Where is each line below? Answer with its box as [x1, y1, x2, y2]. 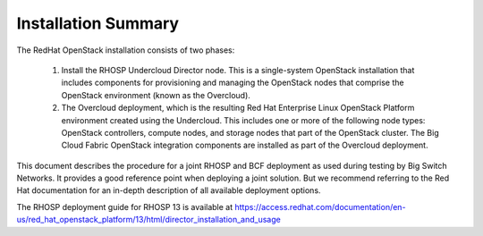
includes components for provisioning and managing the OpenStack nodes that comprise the [61, 77, 404, 88]
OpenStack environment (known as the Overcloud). [61, 89, 250, 100]
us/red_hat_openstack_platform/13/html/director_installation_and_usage [16, 215, 281, 225]
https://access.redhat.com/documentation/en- [233, 201, 406, 212]
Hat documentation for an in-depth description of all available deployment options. [16, 185, 321, 196]
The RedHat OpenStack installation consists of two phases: [16, 45, 235, 55]
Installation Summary [16, 13, 179, 33]
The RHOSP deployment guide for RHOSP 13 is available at [16, 201, 233, 212]
